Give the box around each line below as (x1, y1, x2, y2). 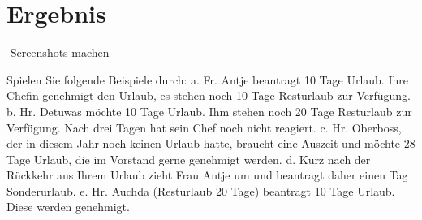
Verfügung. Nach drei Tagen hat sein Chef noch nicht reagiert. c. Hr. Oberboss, (6, 119, 402, 136)
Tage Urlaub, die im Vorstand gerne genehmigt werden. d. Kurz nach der (6, 150, 371, 167)
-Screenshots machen (6, 44, 110, 61)
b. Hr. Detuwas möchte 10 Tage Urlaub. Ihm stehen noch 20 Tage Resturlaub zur (6, 102, 412, 119)
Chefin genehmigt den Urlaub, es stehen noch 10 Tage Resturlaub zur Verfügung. (6, 87, 411, 104)
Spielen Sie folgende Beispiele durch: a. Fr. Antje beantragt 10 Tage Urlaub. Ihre (6, 71, 408, 88)
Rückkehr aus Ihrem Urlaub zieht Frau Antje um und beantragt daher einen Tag (6, 166, 408, 183)
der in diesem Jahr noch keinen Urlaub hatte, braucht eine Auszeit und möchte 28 (6, 135, 416, 152)
